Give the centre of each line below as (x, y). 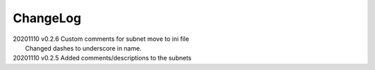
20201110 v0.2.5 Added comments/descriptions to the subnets (102, 58)
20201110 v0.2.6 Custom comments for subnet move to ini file (101, 39)
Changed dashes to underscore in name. (83, 48)
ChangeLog (47, 18)
